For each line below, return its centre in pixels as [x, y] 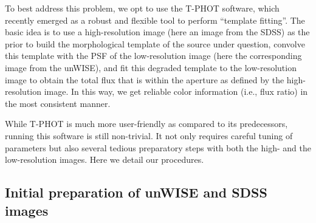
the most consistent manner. [58, 103]
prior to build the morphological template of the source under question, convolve [155, 43]
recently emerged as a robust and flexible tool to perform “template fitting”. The [155, 20]
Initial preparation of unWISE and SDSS [136, 192]
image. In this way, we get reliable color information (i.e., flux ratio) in [176, 91]
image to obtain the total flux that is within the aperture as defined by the [145, 79]
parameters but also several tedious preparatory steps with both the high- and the [158, 147]
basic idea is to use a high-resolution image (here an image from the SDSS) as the [157, 32]
